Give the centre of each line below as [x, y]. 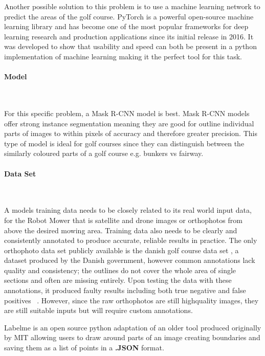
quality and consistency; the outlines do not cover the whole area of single [120, 270]
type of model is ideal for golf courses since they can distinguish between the [124, 143]
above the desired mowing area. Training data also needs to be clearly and [121, 230]
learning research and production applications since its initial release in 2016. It [129, 36]
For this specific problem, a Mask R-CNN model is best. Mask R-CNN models [127, 113]
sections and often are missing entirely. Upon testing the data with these [118, 280]
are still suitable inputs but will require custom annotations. [98, 310]
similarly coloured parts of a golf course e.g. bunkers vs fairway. [104, 153]
